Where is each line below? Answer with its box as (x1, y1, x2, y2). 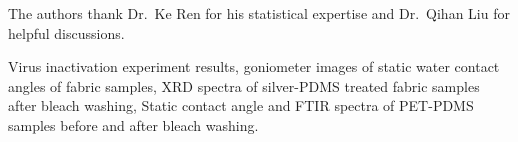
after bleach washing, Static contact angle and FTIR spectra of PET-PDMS (8, 95, 474, 116)
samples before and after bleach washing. (8, 114, 259, 135)
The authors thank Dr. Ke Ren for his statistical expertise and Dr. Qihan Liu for (8, 3, 510, 23)
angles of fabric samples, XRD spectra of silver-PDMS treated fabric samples (8, 75, 480, 96)
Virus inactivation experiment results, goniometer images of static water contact (8, 56, 500, 77)
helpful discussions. (8, 22, 125, 43)
